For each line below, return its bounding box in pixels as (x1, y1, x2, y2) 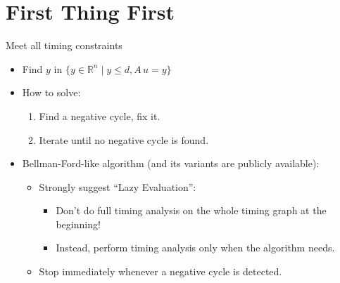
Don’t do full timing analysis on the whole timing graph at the (56, 203, 327, 218)
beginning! (56, 216, 101, 231)
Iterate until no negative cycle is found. (39, 132, 209, 147)
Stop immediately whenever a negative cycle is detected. (39, 264, 282, 279)
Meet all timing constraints (6, 38, 122, 53)
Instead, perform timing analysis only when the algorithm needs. (56, 240, 335, 255)
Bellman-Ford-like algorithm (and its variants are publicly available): (22, 156, 320, 171)
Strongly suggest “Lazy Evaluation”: (39, 179, 196, 194)
